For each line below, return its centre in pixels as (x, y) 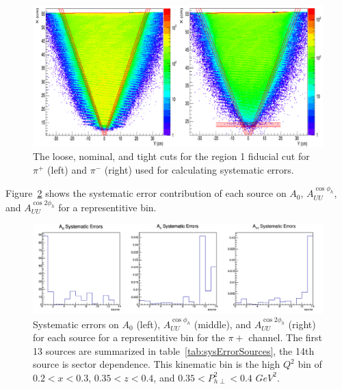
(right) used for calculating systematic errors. (199, 169)
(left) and (67, 169)
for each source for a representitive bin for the (129, 337)
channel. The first (286, 337)
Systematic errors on (76, 324)
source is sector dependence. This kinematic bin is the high (157, 364)
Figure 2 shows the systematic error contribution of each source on (146, 193)
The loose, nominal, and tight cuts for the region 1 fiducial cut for (171, 156)
